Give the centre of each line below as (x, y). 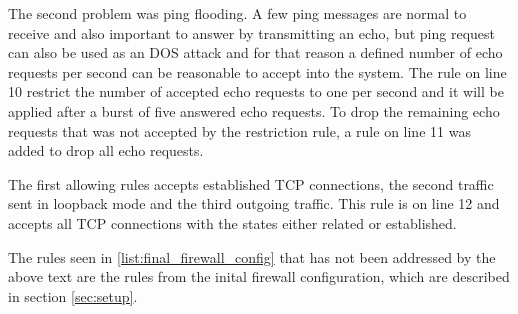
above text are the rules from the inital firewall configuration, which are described (259, 276)
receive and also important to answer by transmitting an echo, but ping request (252, 32)
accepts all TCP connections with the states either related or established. (232, 222)
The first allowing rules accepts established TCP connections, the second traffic (251, 183)
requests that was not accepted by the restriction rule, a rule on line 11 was (239, 130)
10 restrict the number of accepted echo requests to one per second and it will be (256, 91)
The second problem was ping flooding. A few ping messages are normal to (237, 13)
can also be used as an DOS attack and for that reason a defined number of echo (255, 52)
